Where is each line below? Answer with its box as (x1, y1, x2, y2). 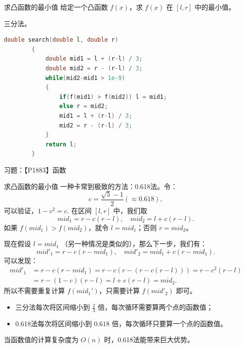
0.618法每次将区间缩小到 (15, 318, 92, 328)
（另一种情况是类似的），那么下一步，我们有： (61, 238, 207, 249)
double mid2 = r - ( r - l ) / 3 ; (45, 64, 143, 72)
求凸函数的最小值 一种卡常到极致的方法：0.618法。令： (4, 181, 178, 191)
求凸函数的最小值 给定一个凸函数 (4, 2, 108, 12)
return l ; (45, 141, 77, 148)
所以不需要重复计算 (4, 285, 65, 296)
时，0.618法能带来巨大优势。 (104, 334, 194, 345)
